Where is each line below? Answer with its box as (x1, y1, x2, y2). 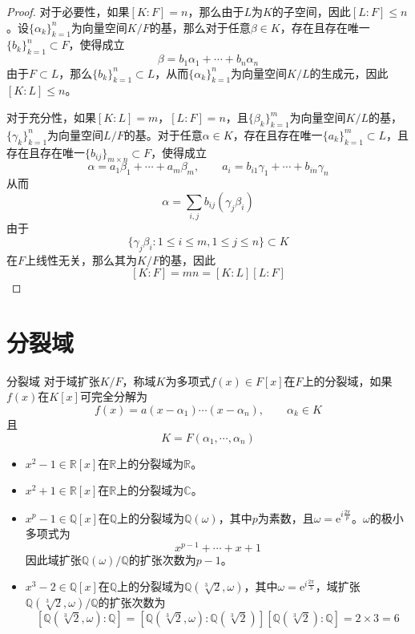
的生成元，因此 (309, 64, 389, 81)
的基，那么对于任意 (149, 18, 251, 35)
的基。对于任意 (123, 126, 203, 143)
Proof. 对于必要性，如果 (6, 3, 130, 19)
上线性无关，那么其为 (25, 251, 138, 268)
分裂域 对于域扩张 (6, 372, 100, 389)
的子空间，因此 (272, 3, 351, 19)
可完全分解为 (79, 388, 147, 405)
